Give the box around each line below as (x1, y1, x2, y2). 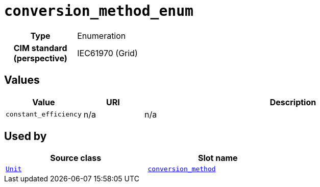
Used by (4, 130, 47, 143)
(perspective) (13, 53, 67, 63)
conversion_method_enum (4, 3, 193, 19)
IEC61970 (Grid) (77, 48, 138, 58)
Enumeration (77, 30, 126, 41)
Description (269, 97, 316, 107)
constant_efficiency (6, 110, 82, 119)
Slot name (198, 153, 238, 163)
